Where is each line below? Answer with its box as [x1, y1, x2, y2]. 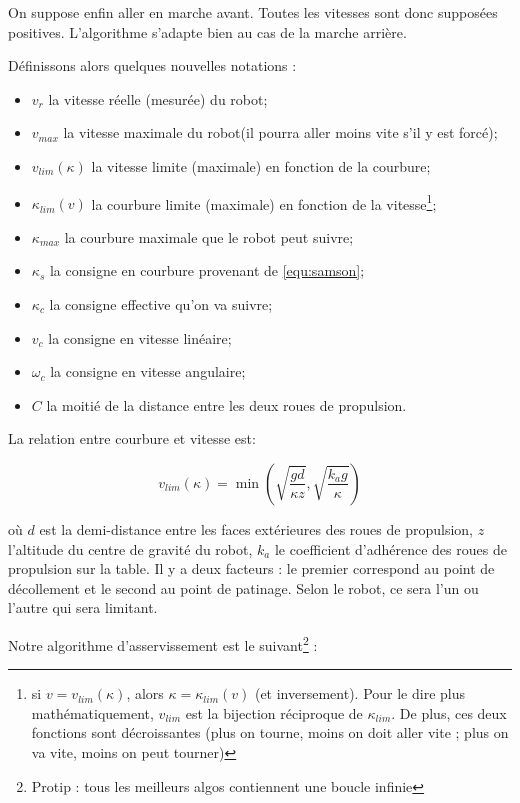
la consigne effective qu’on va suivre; [49, 294, 273, 314]
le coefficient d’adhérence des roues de [274, 538, 507, 559]
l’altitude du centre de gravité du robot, [8, 538, 253, 559]
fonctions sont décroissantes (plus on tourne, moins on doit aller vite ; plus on [31, 722, 509, 743]
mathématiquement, [31, 702, 154, 723]
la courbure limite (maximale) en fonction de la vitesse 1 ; [91, 190, 437, 214]
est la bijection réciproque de [185, 702, 363, 723]
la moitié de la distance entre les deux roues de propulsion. [46, 394, 407, 415]
